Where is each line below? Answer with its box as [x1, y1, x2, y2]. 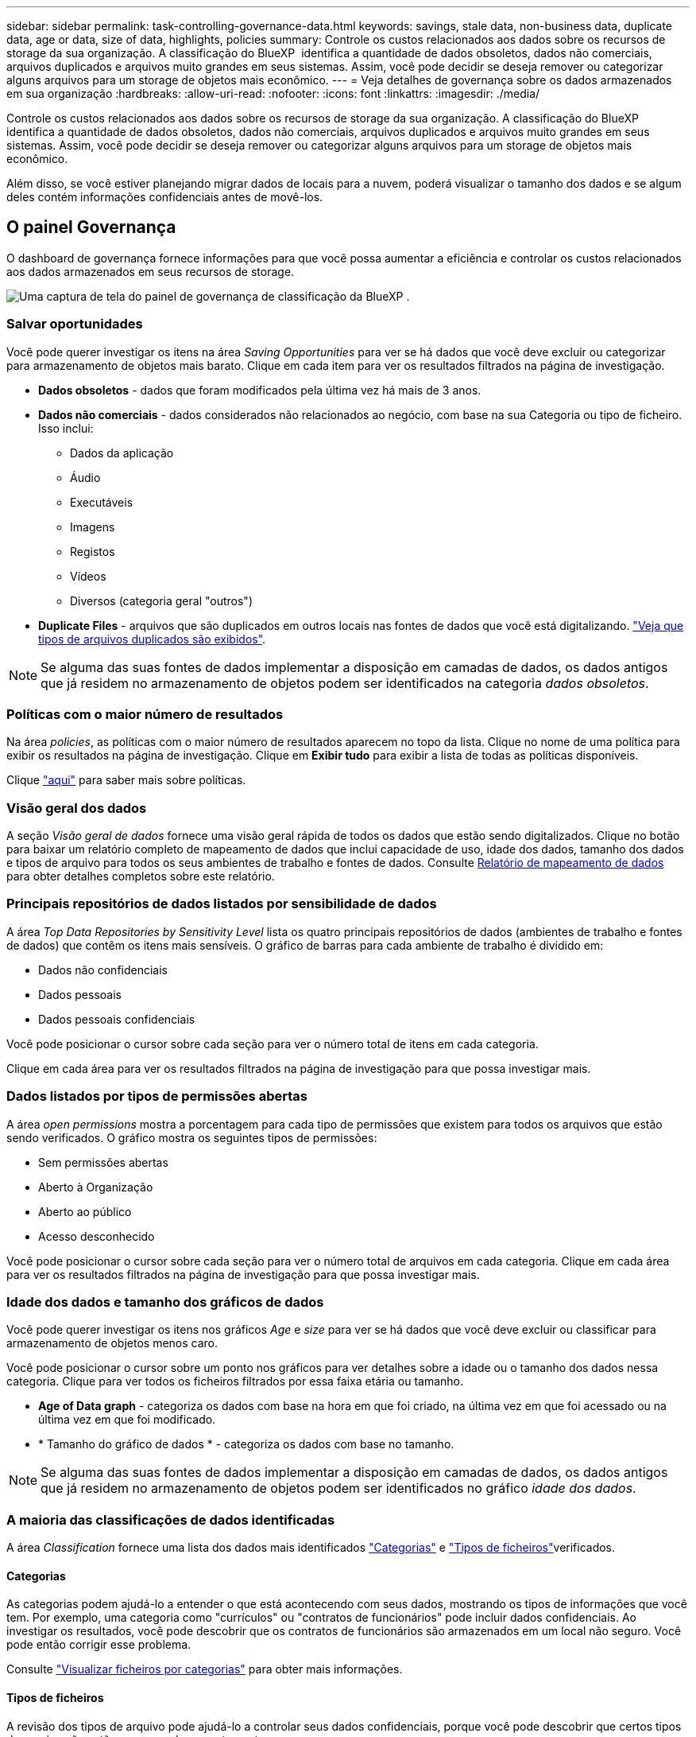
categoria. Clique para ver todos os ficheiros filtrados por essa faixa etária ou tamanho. [6, 1374, 464, 1389]
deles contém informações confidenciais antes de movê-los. [6, 190, 323, 204]
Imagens [70, 519, 115, 534]
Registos [70, 544, 115, 558]
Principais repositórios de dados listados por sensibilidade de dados [6, 896, 437, 912]
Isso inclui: [38, 421, 94, 435]
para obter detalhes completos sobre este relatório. [6, 869, 275, 884]
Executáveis [70, 495, 133, 509]
